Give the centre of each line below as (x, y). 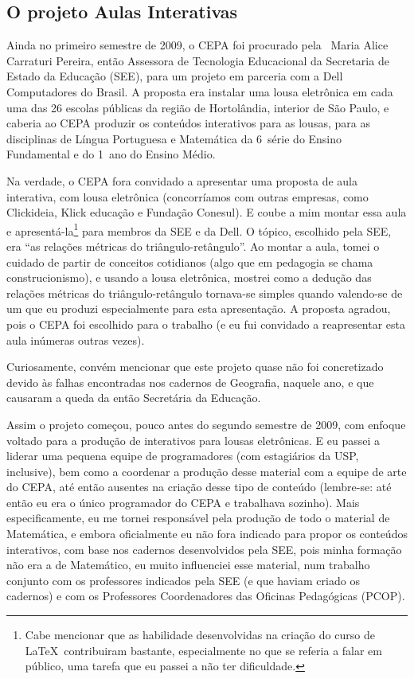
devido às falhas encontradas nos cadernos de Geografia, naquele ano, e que (190, 382)
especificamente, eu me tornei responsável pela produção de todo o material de (198, 518)
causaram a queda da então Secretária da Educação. (134, 398)
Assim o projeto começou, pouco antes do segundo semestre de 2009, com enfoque (206, 424)
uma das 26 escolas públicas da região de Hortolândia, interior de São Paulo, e (198, 107)
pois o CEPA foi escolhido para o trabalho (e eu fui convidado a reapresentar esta (206, 324)
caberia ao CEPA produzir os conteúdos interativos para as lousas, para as (188, 123)
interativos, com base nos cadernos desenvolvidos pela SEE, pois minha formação (204, 549)
